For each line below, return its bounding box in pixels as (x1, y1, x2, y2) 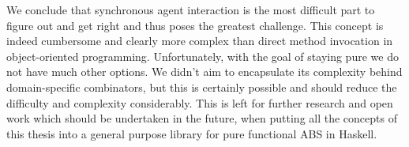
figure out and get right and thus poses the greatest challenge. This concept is (6, 17, 384, 33)
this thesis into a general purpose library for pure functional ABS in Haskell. (6, 125, 377, 141)
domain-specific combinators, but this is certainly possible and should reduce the (6, 78, 397, 95)
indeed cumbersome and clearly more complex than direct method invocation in (6, 32, 393, 49)
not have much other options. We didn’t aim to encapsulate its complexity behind (6, 63, 403, 80)
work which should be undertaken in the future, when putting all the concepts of (6, 110, 397, 126)
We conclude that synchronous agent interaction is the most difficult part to (6, 2, 375, 17)
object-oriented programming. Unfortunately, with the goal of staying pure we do (6, 47, 399, 64)
